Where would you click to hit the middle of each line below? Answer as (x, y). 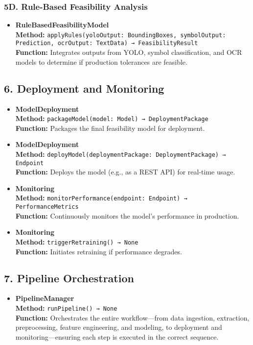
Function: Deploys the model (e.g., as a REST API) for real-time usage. (125, 172)
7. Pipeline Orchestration (69, 278)
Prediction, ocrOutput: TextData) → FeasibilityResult (107, 43)
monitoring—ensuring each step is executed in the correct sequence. (117, 336)
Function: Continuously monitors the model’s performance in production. (127, 215)
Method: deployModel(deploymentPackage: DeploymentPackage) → (121, 154)
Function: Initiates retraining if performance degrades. (99, 251)
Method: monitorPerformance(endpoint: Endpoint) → (101, 198)
